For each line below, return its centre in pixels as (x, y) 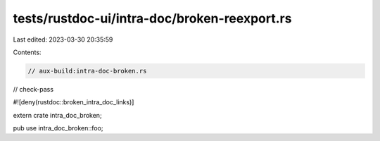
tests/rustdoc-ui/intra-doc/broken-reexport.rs (152, 18)
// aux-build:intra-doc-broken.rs (87, 71)
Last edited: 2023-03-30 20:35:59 (63, 39)
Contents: (27, 52)
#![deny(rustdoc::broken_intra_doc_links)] (74, 102)
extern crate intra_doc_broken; (57, 115)
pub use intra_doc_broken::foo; (58, 128)
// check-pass (33, 89)
